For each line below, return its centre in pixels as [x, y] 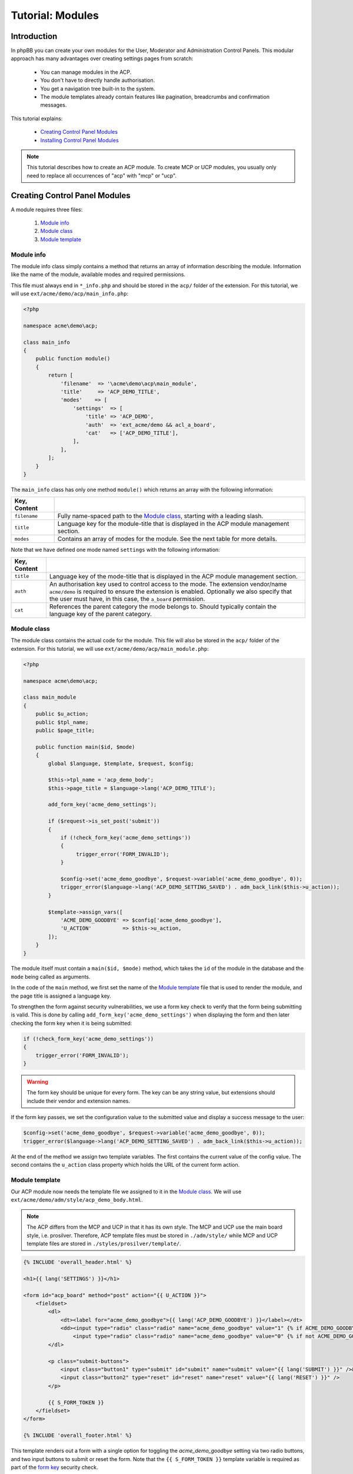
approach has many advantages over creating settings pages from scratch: [102, 58]
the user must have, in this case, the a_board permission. [127, 598]
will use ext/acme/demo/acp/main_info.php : [70, 294]
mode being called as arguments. [51, 976]
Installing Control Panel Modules [79, 140]
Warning [37, 1081]
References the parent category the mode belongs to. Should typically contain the [163, 606]
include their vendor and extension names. [79, 1101]
